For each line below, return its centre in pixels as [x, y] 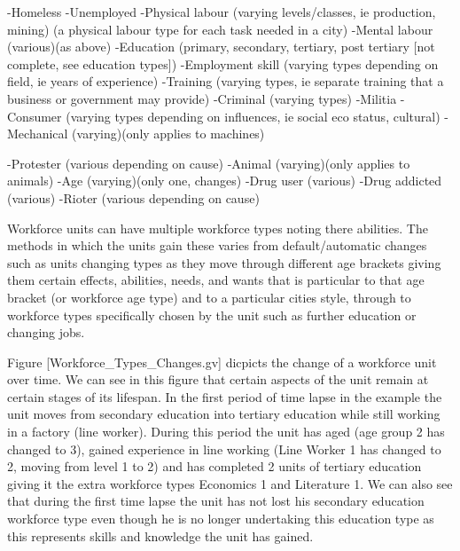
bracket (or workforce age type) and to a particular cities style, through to [209, 297]
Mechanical [38, 134]
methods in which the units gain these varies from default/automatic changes [217, 245]
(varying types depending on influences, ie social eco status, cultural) [253, 116]
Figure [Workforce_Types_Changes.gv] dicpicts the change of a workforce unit [222, 362]
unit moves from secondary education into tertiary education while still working [224, 414]
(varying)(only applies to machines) [168, 134]
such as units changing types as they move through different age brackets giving [224, 262]
